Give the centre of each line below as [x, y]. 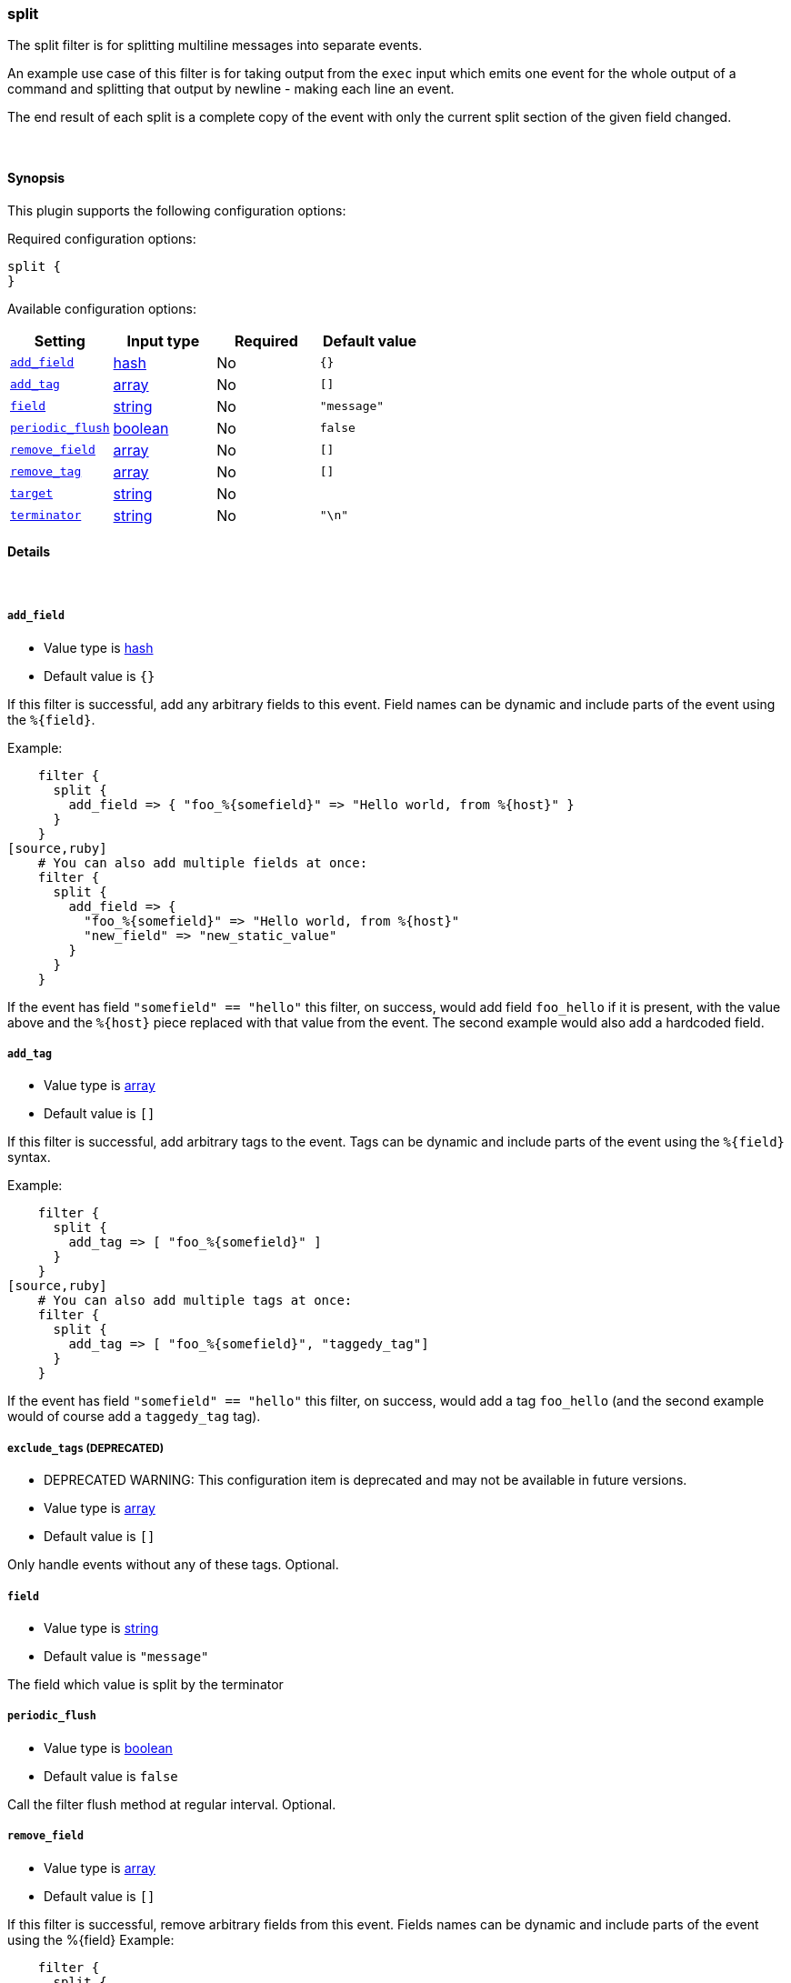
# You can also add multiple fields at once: [203, 862]
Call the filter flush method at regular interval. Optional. [172, 1804]
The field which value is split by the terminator [145, 1684]
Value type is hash [99, 647]
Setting [60, 341]
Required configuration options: [102, 238]
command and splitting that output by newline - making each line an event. [231, 89]
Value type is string [101, 1627]
